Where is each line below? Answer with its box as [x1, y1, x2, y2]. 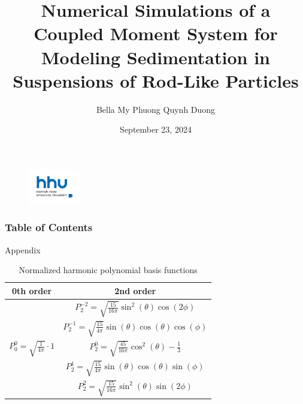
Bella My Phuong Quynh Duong [96, 103, 216, 115]
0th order [11, 284, 52, 297]
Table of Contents [5, 220, 93, 235]
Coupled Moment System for [34, 21, 278, 46]
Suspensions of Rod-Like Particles [13, 68, 299, 92]
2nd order [114, 284, 156, 297]
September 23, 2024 [120, 123, 192, 136]
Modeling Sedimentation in [41, 44, 270, 69]
